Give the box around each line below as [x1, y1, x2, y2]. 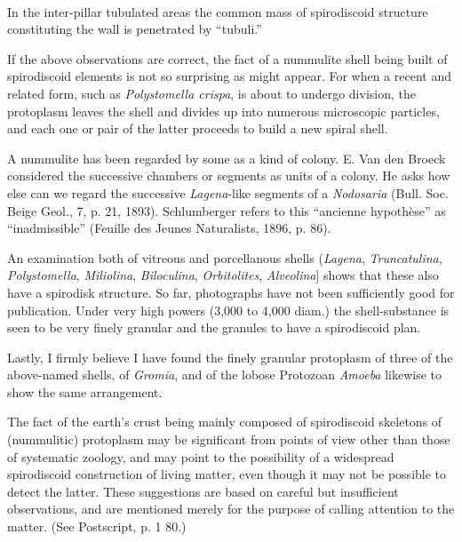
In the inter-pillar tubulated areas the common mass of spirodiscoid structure [7, 2, 428, 20]
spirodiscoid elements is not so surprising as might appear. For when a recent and [7, 67, 451, 85]
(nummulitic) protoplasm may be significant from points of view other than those [7, 430, 450, 449]
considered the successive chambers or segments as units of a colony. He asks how [7, 166, 450, 185]
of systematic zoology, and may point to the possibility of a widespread [7, 447, 394, 466]
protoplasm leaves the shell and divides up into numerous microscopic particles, [7, 101, 440, 120]
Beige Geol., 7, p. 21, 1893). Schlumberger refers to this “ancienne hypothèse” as [7, 201, 446, 219]
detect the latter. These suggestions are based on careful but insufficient [7, 482, 399, 500]
